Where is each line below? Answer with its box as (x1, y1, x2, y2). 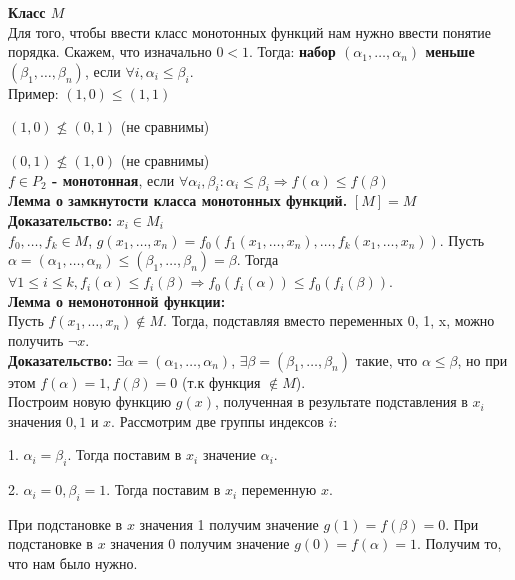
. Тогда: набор (249, 41, 336, 62)
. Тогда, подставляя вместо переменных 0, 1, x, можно (163, 310, 495, 331)
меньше (425, 41, 475, 62)
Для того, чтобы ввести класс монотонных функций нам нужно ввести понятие (8, 21, 492, 42)
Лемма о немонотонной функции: (8, 290, 226, 311)
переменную (241, 479, 317, 500)
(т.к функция (182, 371, 261, 392)
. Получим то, (416, 533, 502, 554)
